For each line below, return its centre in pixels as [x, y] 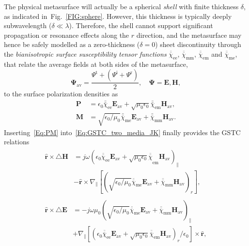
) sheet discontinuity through [198, 44]
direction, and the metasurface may [189, 35]
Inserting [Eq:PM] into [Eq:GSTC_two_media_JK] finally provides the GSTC [122, 132]
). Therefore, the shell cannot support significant [141, 25]
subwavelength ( [28, 25]
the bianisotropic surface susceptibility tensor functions [85, 54]
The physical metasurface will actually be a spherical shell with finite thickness [121, 6]
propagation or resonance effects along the [67, 35]
